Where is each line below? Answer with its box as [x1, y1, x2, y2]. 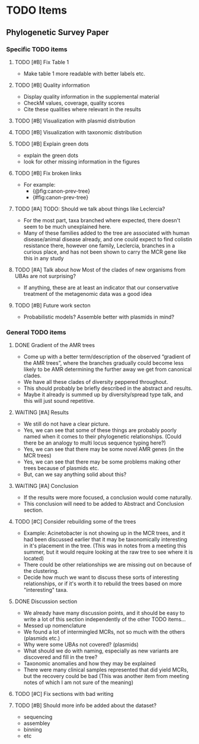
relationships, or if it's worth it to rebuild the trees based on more [23, 580, 182, 587]
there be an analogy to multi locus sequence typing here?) [23, 439, 166, 446]
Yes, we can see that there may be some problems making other [23, 458, 181, 465]
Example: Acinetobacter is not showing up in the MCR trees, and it [23, 529, 185, 537]
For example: [23, 181, 56, 188]
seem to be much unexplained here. [23, 223, 111, 230]
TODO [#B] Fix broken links [14, 169, 82, 176]
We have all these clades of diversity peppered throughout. [23, 379, 169, 386]
